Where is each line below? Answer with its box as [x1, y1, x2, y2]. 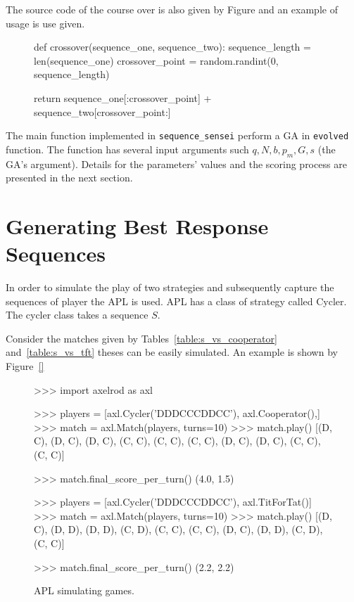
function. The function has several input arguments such [6, 141, 249, 156]
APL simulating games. [34, 583, 134, 598]
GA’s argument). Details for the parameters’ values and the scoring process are [6, 156, 347, 171]
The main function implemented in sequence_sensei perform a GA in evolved [6, 128, 349, 143]
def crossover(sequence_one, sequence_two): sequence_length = [34, 39, 311, 54]
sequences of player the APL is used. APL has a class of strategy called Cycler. [6, 293, 347, 308]
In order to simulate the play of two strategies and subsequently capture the [6, 280, 334, 295]
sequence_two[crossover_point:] [34, 104, 171, 119]
